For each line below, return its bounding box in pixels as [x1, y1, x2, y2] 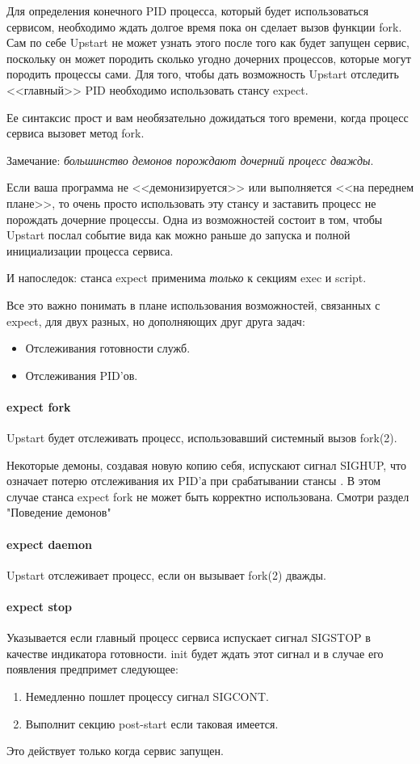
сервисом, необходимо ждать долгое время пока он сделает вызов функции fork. [6, 18, 402, 35]
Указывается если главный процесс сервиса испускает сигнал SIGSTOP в [6, 629, 371, 646]
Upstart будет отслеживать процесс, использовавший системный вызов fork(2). [6, 429, 397, 446]
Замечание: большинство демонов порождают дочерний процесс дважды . [6, 151, 374, 168]
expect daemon [6, 535, 92, 552]
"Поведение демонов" [6, 504, 111, 521]
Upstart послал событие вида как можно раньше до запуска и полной [6, 226, 351, 243]
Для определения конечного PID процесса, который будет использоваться [6, 2, 369, 19]
